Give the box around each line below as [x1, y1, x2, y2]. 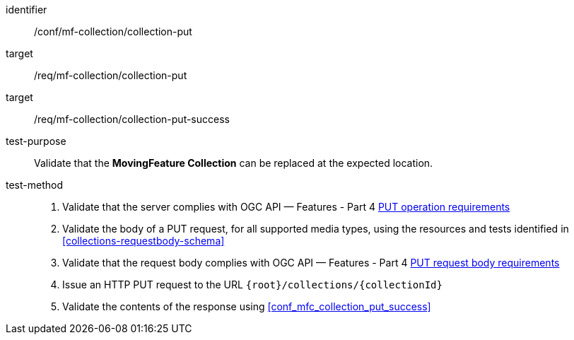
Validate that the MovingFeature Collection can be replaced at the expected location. [34, 157, 433, 169]
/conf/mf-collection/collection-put [34, 25, 192, 37]
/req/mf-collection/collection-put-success [34, 113, 230, 125]
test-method [6, 179, 63, 191]
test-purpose [6, 135, 66, 147]
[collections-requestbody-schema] [62, 235, 225, 247]
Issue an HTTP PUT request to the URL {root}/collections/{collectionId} [62, 279, 443, 291]
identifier [6, 4, 47, 16]
